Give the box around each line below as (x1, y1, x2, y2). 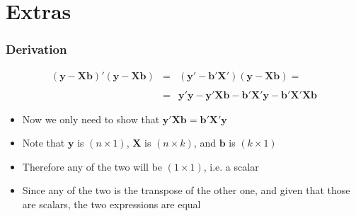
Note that (22, 135, 65, 150)
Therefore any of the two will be (22, 159, 163, 174)
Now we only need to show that (22, 111, 160, 126)
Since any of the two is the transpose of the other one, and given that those (22, 183, 350, 198)
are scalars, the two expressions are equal (22, 197, 201, 212)
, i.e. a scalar (203, 159, 259, 174)
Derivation (6, 40, 67, 58)
